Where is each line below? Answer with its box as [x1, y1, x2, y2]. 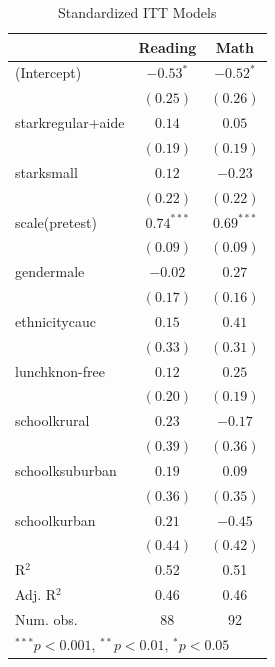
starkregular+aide [15, 112, 125, 133]
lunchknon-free [15, 360, 105, 381]
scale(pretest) [15, 211, 97, 232]
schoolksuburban [15, 459, 117, 480]
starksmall [15, 161, 78, 182]
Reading [138, 36, 197, 57]
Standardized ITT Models [58, 2, 217, 22]
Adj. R [15, 584, 57, 605]
